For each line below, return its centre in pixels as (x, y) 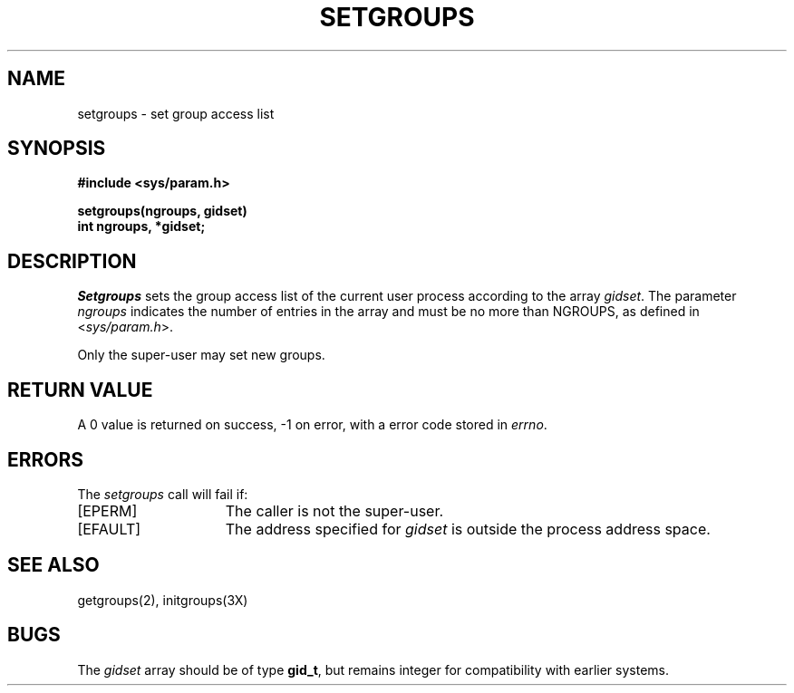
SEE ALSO (53, 565)
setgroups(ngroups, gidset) (162, 211)
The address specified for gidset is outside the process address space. (468, 529)
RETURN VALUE (80, 390)
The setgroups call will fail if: (163, 494)
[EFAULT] (109, 529)
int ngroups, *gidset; (141, 226)
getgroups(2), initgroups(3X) (163, 600)
